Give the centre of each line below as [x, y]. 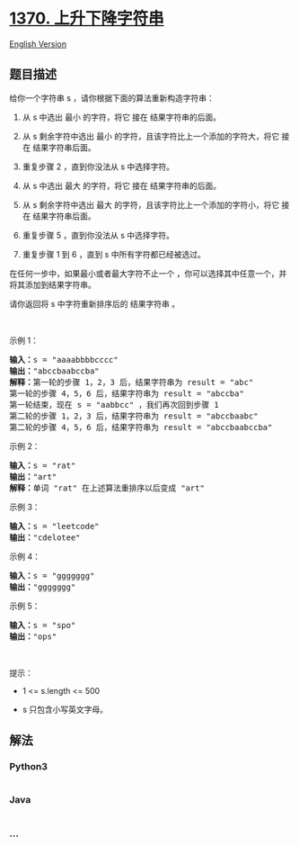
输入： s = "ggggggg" [52, 576]
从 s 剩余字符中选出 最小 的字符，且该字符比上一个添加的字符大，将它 [151, 136]
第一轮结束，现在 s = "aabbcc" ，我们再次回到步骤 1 [114, 405]
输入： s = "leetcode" [55, 526]
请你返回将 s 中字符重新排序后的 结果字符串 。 [95, 303]
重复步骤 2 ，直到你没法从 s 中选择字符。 [98, 166]
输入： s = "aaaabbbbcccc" [64, 360]
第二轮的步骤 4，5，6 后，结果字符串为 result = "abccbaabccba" [141, 427]
